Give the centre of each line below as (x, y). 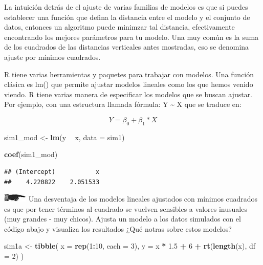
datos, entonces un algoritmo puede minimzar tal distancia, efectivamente (119, 27)
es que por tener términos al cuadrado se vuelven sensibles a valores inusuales (126, 208)
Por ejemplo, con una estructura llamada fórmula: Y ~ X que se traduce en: (123, 104)
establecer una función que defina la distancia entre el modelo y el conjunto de (127, 17)
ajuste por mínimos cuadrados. (52, 57)
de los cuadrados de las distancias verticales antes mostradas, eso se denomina (127, 47)
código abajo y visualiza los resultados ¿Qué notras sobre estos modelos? (118, 228)
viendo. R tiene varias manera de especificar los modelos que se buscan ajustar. (128, 94)
